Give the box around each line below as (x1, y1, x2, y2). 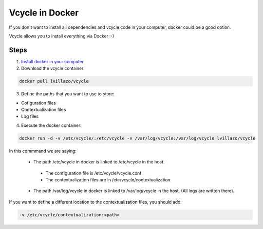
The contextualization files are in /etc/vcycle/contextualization (45, 176, 170, 182)
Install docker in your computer (21, 58, 84, 64)
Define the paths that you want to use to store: (21, 91, 114, 97)
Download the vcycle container (21, 66, 84, 71)
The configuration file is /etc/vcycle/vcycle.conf (45, 170, 142, 176)
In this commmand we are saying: (9, 148, 76, 154)
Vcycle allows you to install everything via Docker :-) (9, 33, 114, 39)
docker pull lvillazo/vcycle (19, 78, 89, 84)
